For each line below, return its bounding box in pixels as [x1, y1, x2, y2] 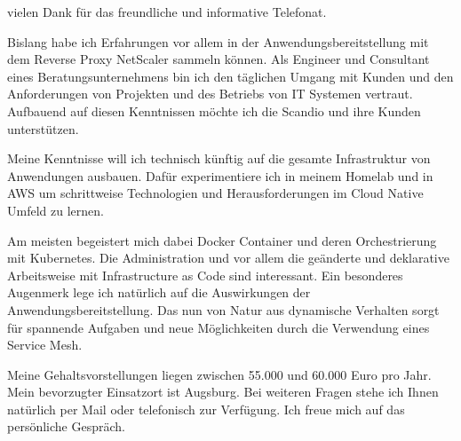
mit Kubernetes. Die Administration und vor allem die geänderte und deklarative [7, 248, 449, 267]
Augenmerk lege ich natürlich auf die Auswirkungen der [7, 283, 311, 302]
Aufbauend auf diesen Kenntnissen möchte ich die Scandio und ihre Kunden [7, 101, 421, 120]
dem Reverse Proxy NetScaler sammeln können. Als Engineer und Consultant [7, 50, 430, 68]
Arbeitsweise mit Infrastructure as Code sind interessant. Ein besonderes [7, 265, 403, 284]
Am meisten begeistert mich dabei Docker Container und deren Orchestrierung [7, 231, 437, 249]
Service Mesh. [7, 335, 83, 354]
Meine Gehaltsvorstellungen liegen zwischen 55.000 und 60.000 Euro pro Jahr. [7, 365, 432, 383]
